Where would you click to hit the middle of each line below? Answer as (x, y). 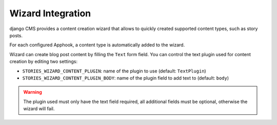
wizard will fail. (39, 109)
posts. (16, 35)
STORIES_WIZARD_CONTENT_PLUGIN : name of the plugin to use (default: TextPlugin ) (114, 71)
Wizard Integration (50, 13)
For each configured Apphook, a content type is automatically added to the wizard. (97, 45)
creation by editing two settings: (44, 62)
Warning (33, 92)
